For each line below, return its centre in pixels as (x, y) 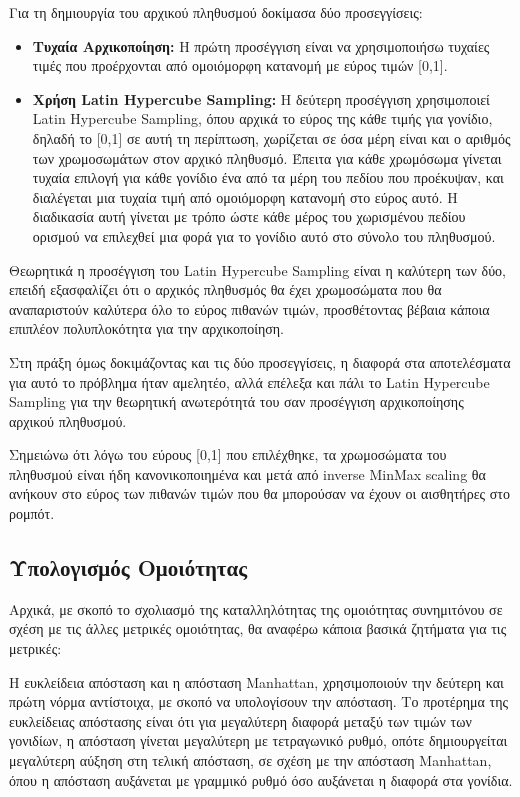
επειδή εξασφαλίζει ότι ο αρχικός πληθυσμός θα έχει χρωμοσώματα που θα (225, 289)
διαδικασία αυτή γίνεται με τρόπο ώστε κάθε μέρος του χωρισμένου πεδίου (249, 216)
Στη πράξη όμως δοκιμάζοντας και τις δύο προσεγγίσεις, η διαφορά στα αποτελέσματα (260, 361)
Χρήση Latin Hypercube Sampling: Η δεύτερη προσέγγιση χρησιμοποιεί (261, 98)
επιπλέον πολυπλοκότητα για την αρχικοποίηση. (147, 328)
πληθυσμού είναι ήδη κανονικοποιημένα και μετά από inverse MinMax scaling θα (247, 473)
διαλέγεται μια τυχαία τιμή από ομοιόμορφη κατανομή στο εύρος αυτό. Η (245, 196)
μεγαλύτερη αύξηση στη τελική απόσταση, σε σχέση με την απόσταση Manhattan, (250, 760)
